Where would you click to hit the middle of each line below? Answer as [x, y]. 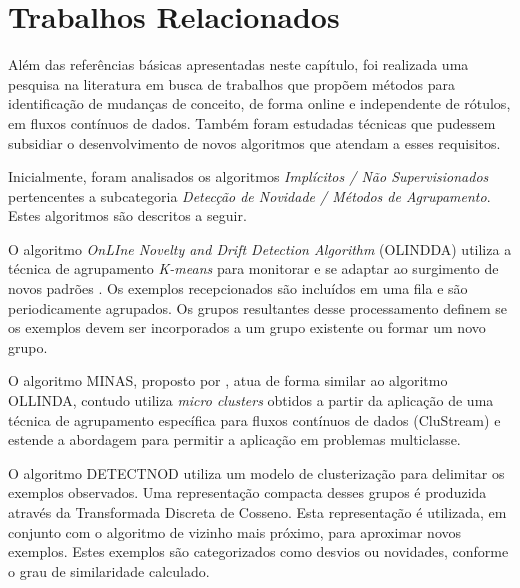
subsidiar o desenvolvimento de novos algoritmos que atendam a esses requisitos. [254, 142]
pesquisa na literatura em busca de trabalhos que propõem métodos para [232, 83]
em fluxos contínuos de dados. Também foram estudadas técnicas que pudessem [252, 122]
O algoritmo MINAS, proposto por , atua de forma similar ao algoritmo [228, 380]
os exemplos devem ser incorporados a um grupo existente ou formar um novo [247, 327]
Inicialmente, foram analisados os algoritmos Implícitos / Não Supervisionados [248, 176]
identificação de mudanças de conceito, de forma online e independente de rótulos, [259, 103]
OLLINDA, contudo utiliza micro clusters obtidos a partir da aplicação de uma [251, 400]
